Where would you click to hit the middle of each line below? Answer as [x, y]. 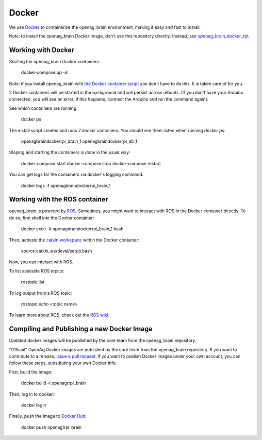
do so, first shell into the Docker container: [51, 218]
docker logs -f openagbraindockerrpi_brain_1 [66, 186]
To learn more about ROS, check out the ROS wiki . [59, 315]
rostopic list [33, 282]
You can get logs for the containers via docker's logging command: [76, 174]
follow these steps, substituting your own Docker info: [63, 363]
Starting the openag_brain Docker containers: [55, 61]
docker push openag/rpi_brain [51, 427]
